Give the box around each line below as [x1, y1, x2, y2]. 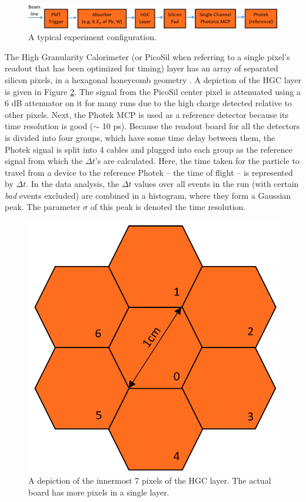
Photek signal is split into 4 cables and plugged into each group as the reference [5, 143, 292, 155]
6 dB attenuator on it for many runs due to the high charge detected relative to [5, 97, 292, 109]
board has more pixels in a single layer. [28, 486, 169, 498]
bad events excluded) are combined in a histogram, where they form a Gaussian [5, 189, 291, 201]
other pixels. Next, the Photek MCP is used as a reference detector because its [5, 108, 289, 120]
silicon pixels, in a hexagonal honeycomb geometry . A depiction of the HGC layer [5, 73, 301, 86]
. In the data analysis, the [26, 178, 119, 190]
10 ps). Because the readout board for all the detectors [102, 120, 300, 132]
